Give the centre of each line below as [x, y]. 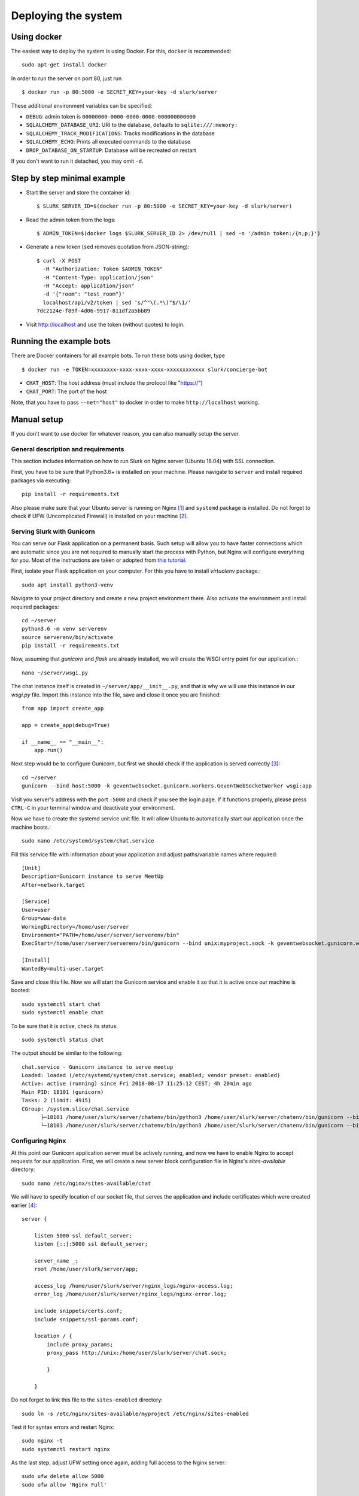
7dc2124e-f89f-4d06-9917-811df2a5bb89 [94, 311]
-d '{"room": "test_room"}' [84, 294]
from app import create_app [63, 709]
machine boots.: [31, 827]
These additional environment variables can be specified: [82, 105]
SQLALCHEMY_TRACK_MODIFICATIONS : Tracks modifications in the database [121, 133]
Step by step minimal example [68, 178]
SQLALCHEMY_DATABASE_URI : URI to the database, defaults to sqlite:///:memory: [132, 125]
